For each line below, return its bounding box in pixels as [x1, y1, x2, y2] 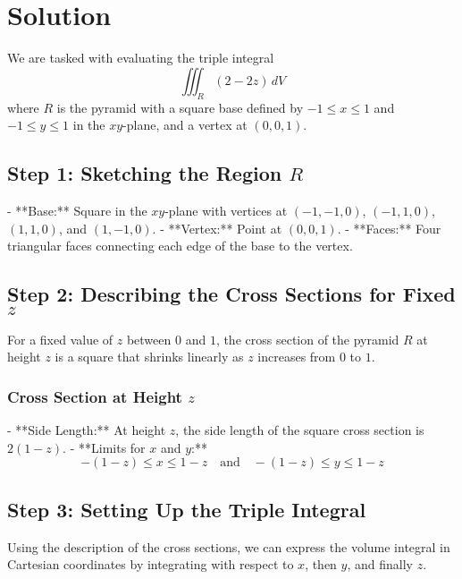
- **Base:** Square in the [7, 200, 147, 219]
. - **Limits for [63, 438, 146, 456]
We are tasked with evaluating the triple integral [7, 48, 274, 67]
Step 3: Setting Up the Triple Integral [7, 495, 366, 523]
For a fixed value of [7, 329, 113, 348]
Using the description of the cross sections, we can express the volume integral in [7, 537, 450, 556]
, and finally [347, 555, 413, 574]
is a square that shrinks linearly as [55, 347, 244, 366]
